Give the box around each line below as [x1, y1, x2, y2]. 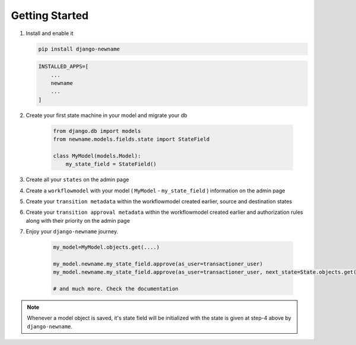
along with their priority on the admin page [26, 217, 131, 224]
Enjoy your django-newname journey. [26, 228, 119, 235]
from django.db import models [53, 128, 141, 134]
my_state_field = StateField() [65, 161, 157, 167]
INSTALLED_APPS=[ [38, 63, 89, 70]
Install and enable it [26, 30, 74, 37]
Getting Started [11, 9, 89, 22]
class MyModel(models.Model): [53, 152, 141, 159]
